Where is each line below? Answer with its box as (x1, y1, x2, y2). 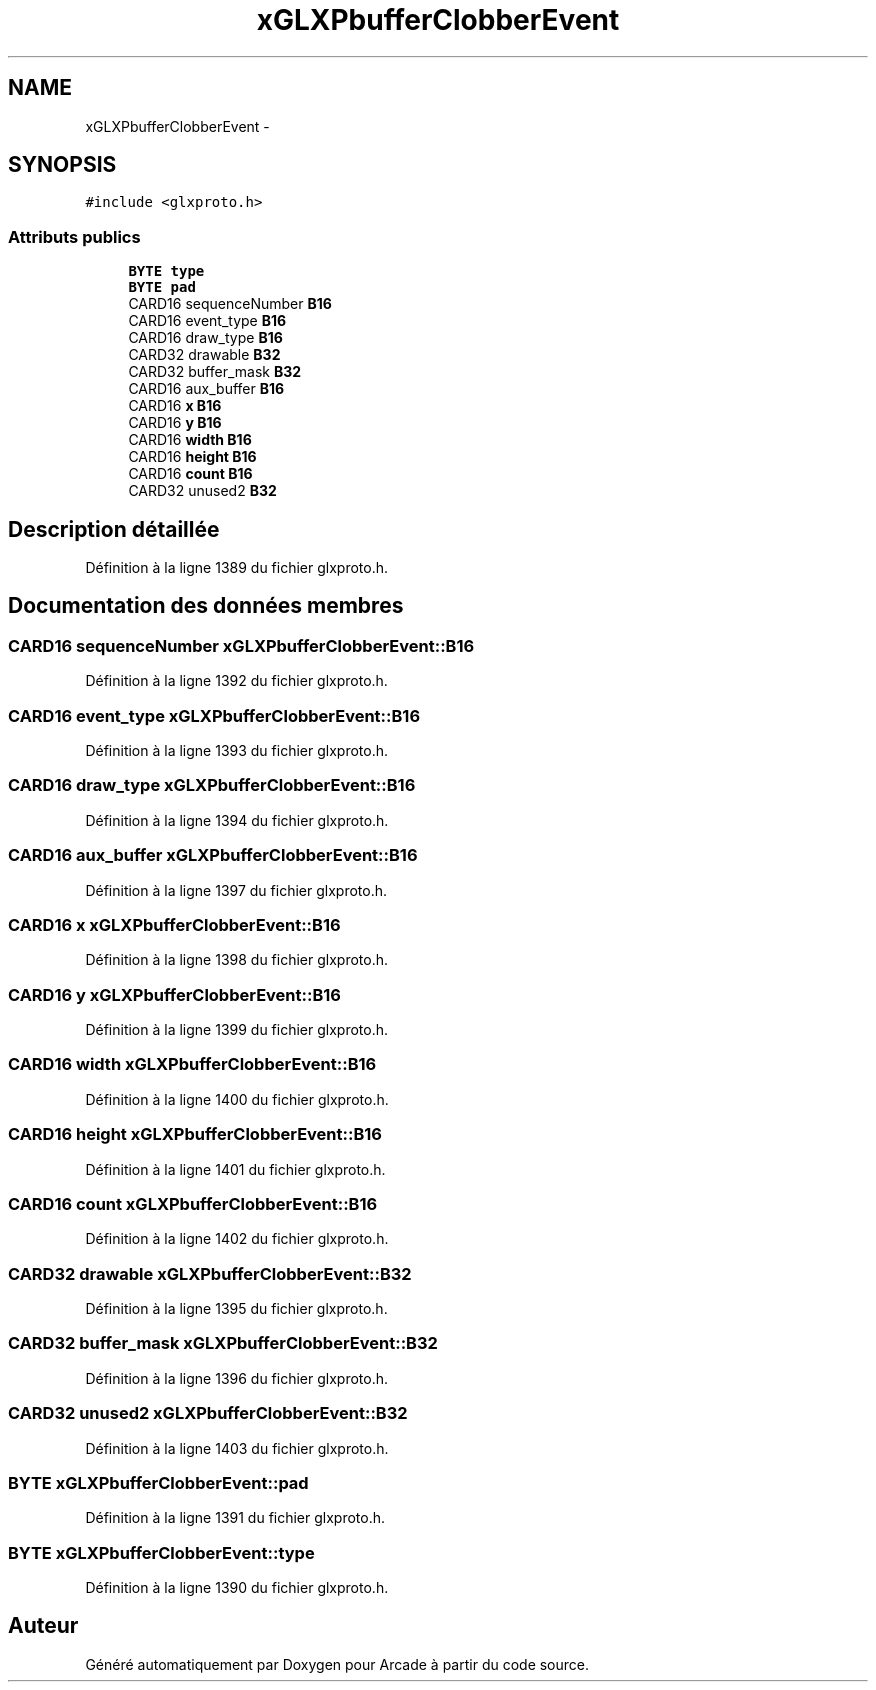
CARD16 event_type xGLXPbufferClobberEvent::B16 (8, 705, 421, 726)
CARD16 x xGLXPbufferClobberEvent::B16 (8, 914, 341, 935)
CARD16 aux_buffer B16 (128, 380, 285, 398)
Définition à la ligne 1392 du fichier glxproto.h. (85, 672, 388, 690)
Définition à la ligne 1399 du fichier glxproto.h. (85, 1021, 389, 1038)
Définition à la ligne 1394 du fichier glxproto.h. (85, 811, 389, 829)
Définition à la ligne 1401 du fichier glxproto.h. (85, 1160, 386, 1178)
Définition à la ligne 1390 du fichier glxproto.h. (85, 1579, 389, 1596)
